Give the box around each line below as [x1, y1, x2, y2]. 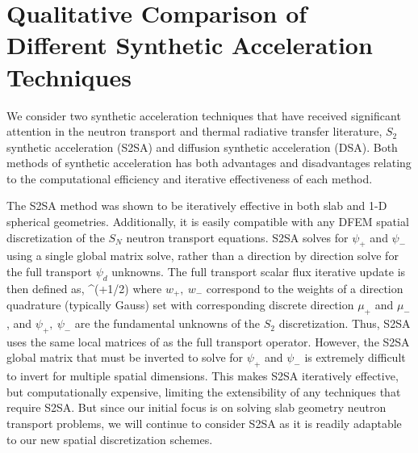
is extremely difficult [304, 349, 406, 366]
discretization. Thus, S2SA [278, 315, 411, 332]
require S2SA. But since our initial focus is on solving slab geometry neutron [6, 399, 387, 416]
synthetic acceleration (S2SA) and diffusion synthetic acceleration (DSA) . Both [6, 138, 398, 155]
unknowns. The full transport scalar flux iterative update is [111, 263, 406, 280]
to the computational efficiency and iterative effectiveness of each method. [6, 170, 373, 187]
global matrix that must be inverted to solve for [6, 349, 244, 366]
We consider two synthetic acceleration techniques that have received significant [6, 107, 401, 124]
